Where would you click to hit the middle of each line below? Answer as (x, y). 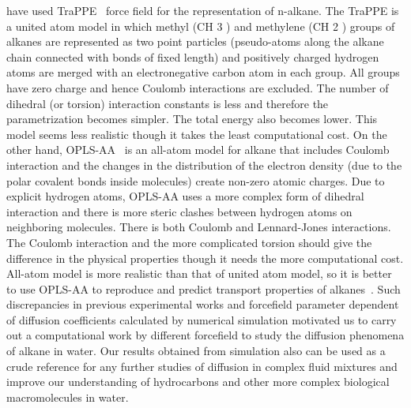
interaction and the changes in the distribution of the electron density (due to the (204, 165)
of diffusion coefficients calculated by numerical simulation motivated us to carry (202, 319)
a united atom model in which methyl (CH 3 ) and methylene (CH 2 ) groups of (201, 26)
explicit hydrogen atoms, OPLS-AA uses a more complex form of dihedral (185, 196)
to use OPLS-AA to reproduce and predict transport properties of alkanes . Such (204, 288)
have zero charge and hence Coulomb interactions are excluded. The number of (198, 87)
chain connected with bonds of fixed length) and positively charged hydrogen (193, 56)
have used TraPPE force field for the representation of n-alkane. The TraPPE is (203, 10)
